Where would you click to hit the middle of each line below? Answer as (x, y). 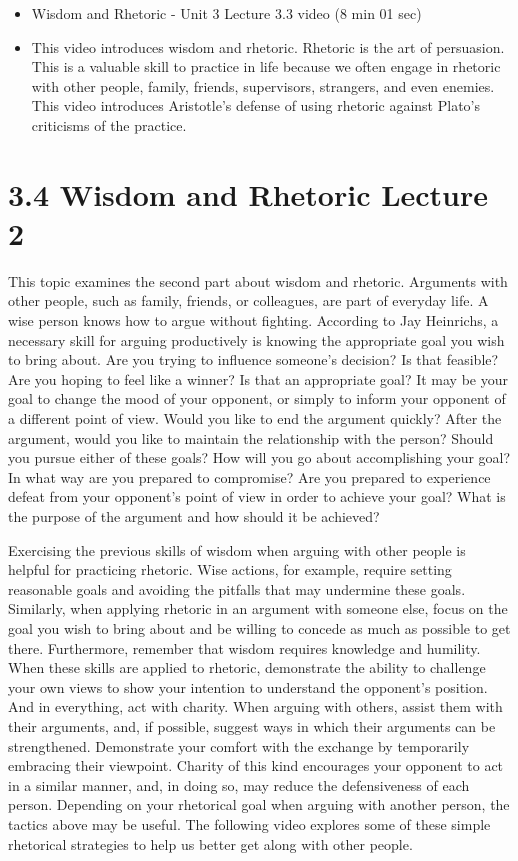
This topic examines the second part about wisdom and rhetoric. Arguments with (258, 280)
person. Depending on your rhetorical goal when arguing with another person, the (259, 804)
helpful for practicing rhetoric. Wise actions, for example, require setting (230, 569)
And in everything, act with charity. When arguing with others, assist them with (255, 706)
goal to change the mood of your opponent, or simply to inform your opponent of (257, 398)
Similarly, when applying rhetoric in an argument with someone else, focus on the (258, 608)
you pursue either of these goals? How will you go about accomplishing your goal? (259, 457)
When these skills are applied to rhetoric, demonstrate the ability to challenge (247, 667)
